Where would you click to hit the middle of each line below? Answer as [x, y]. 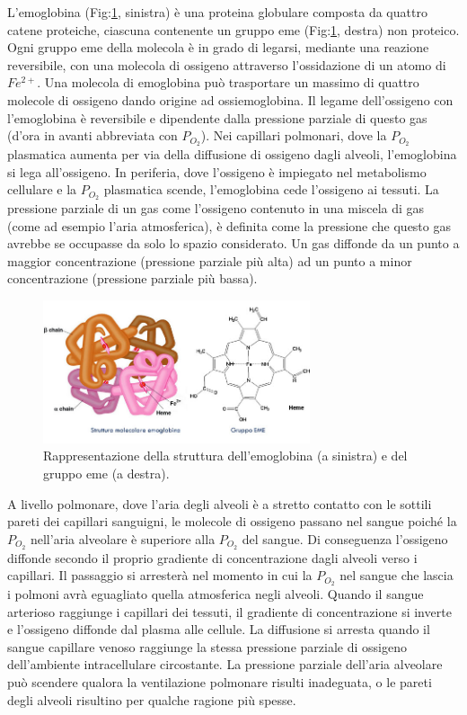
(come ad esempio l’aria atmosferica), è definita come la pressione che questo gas [229, 225]
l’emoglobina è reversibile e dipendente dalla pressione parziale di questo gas [217, 117]
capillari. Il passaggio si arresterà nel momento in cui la [160, 575]
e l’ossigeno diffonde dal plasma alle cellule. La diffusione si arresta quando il [219, 629]
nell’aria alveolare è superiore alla [123, 538]
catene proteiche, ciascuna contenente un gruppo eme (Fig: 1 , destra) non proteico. [233, 29]
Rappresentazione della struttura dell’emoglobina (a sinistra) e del [225, 456]
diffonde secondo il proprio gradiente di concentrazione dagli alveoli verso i [212, 557]
